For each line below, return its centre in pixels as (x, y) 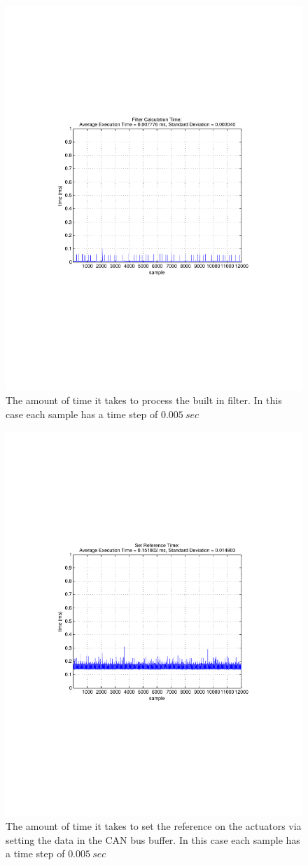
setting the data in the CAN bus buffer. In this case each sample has (153, 839)
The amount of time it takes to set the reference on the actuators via (154, 826)
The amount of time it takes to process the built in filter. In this (144, 400)
